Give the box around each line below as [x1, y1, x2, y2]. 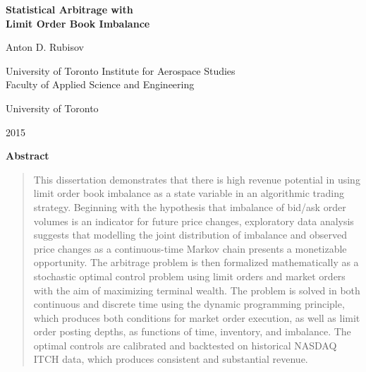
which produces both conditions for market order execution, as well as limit [33, 310, 360, 325]
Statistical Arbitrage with [6, 2, 133, 16]
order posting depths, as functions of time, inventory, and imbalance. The [33, 324, 351, 339]
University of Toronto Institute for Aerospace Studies [6, 63, 236, 78]
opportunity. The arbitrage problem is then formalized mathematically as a [33, 255, 359, 270]
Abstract [6, 148, 49, 163]
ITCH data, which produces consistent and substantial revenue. [33, 352, 308, 366]
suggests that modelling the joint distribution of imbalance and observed [33, 227, 348, 242]
